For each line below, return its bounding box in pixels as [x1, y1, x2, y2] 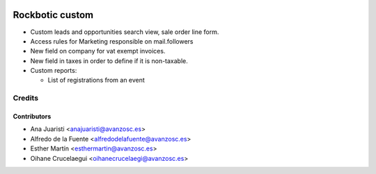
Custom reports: [30, 67, 77, 75]
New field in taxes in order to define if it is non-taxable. [30, 56, 188, 65]
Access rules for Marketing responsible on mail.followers [30, 37, 194, 45]
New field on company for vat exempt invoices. [30, 47, 166, 55]
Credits [13, 94, 38, 103]
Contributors [13, 112, 52, 121]
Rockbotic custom [13, 9, 94, 21]
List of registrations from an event [47, 76, 146, 85]
